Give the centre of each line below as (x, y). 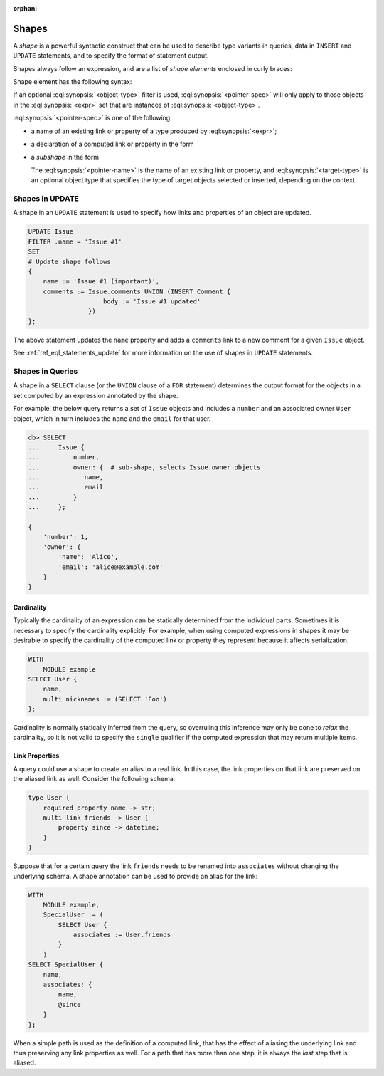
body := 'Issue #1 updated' (152, 302)
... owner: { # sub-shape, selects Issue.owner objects (144, 467)
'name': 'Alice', (88, 557)
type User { (49, 798)
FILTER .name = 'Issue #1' (75, 241)
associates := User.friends (122, 935)
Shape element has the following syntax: (73, 82)
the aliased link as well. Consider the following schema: (94, 779)
